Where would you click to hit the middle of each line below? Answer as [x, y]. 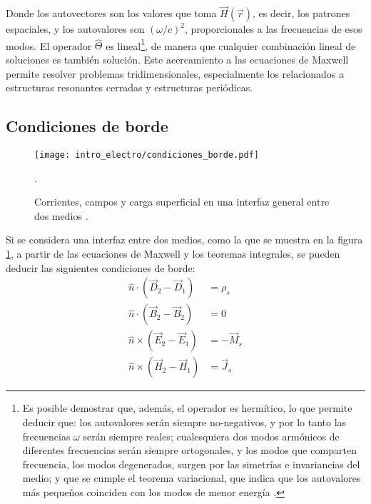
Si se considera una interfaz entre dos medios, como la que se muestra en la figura [184, 240]
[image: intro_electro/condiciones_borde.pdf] [147, 155]
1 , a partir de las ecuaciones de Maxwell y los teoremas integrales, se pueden [173, 254]
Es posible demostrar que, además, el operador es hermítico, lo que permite [187, 408]
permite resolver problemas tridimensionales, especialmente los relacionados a [175, 73]
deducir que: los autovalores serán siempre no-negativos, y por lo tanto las [184, 422]
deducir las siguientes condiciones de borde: [101, 267]
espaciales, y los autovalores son [75, 29]
